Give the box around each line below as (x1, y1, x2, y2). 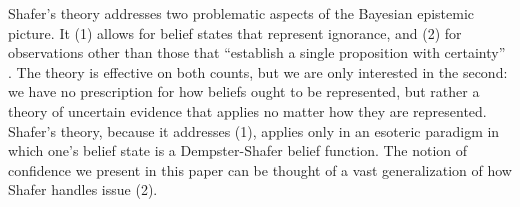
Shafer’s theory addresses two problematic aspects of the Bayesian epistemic (8, 3, 475, 23)
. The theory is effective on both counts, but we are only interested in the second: (8, 61, 508, 82)
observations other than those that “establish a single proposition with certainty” (8, 42, 506, 63)
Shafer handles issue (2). (8, 179, 158, 200)
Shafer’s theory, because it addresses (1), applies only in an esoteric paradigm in (8, 120, 500, 141)
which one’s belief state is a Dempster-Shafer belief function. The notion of (8, 140, 468, 161)
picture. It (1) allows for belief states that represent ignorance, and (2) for (8, 22, 462, 43)
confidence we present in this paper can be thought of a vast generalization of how (8, 159, 512, 180)
